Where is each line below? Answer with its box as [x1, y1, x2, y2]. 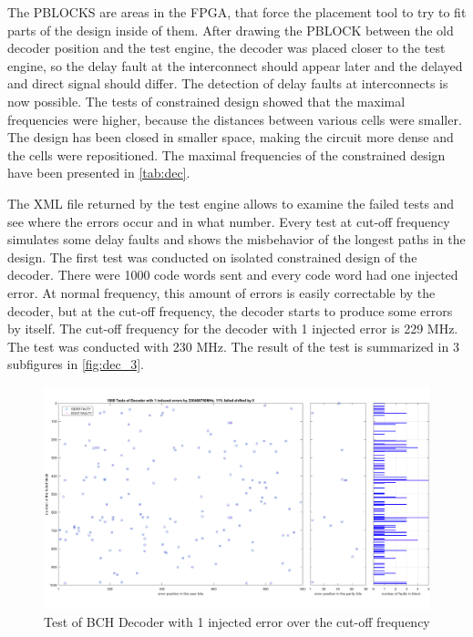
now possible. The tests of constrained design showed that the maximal [7, 91, 406, 110]
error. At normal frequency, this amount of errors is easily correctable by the [7, 283, 436, 302]
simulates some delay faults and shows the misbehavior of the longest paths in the [7, 230, 466, 249]
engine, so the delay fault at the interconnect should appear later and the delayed [7, 56, 463, 75]
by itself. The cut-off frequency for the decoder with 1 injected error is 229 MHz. [7, 319, 458, 338]
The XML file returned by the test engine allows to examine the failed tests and [7, 193, 455, 212]
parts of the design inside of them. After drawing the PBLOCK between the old [7, 20, 454, 39]
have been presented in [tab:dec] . [7, 163, 190, 182]
